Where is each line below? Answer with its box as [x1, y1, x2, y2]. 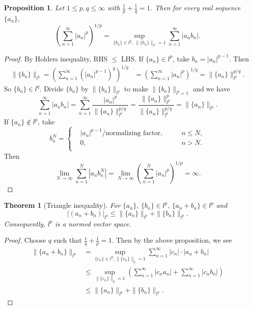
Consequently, [4, 218, 46, 228]
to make [124, 83, 148, 93]
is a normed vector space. [55, 218, 131, 228]
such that [54, 235, 82, 245]
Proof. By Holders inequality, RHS [4, 53, 108, 63]
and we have [193, 83, 230, 93]
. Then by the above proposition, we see [112, 235, 232, 245]
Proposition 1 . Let [4, 2, 64, 12]
